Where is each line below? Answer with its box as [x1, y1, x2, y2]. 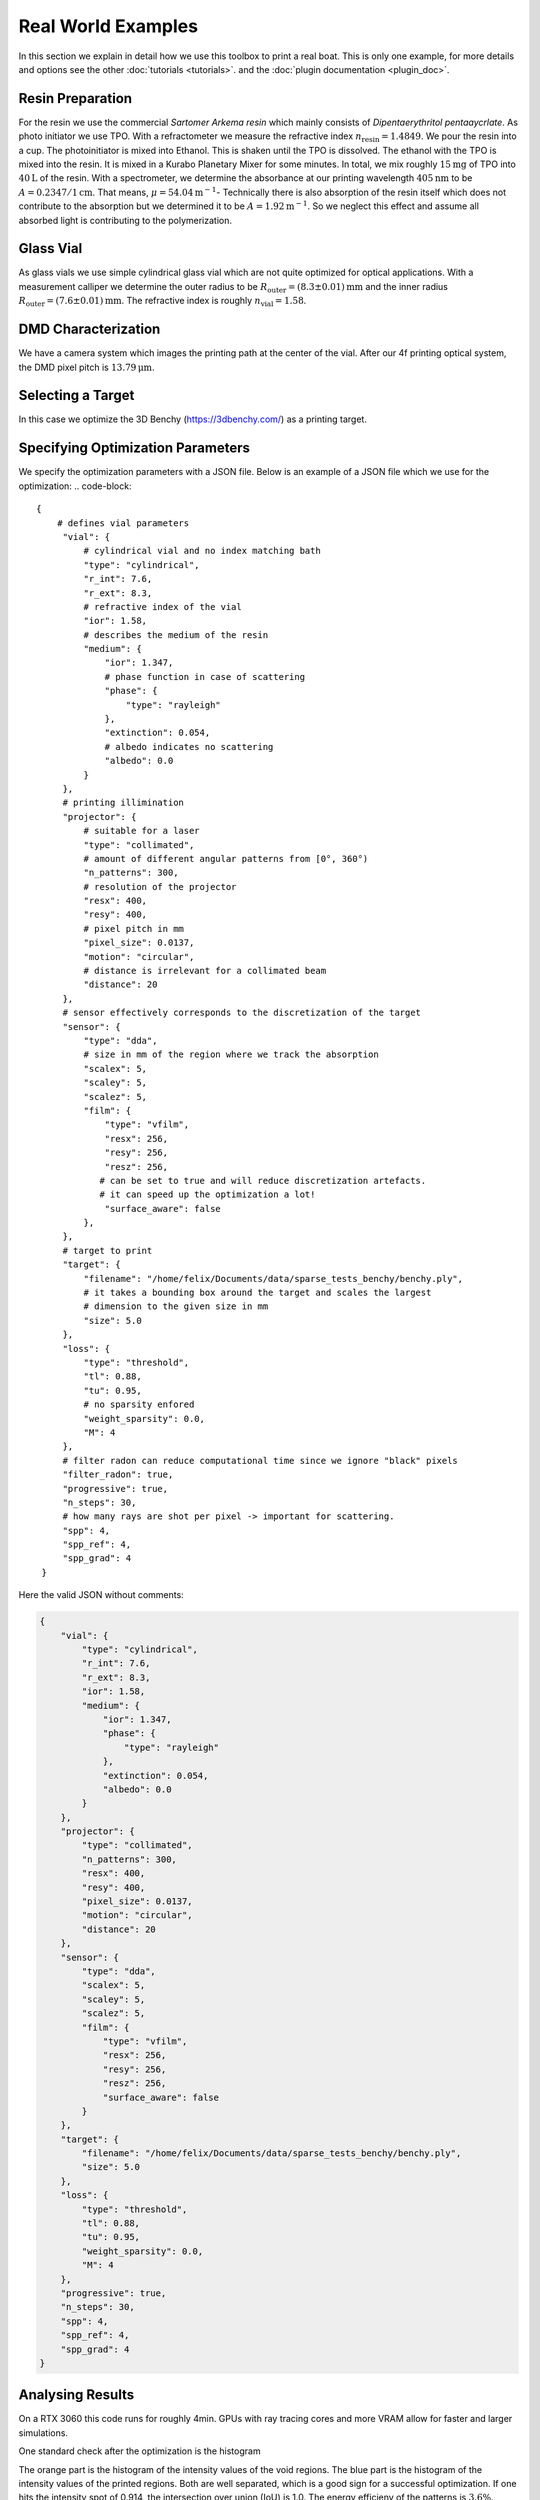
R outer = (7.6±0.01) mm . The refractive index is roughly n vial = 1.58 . [18, 295, 307, 309]
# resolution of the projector [83, 881, 237, 892]
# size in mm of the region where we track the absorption [83, 1049, 379, 1060]
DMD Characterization [18, 321, 161, 338]
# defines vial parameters [56, 517, 190, 529]
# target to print [62, 1245, 153, 1256]
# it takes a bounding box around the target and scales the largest [83, 1287, 432, 1299]
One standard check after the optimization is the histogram [18, 2445, 261, 2457]
